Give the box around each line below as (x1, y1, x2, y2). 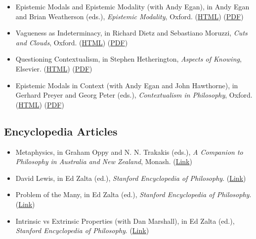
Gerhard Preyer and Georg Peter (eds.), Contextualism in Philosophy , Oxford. (15, 90, 253, 100)
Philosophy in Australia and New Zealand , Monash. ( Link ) (15, 156, 192, 167)
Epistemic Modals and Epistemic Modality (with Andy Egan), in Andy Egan (15, 1, 250, 11)
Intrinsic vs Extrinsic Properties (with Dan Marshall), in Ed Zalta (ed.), (15, 215, 235, 226)
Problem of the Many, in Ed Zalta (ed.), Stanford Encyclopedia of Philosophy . (15, 189, 252, 200)
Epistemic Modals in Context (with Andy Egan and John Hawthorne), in (15, 80, 238, 90)
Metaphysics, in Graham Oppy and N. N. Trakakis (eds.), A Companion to (15, 146, 243, 157)
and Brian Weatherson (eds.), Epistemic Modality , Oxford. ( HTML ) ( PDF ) (15, 11, 244, 21)
